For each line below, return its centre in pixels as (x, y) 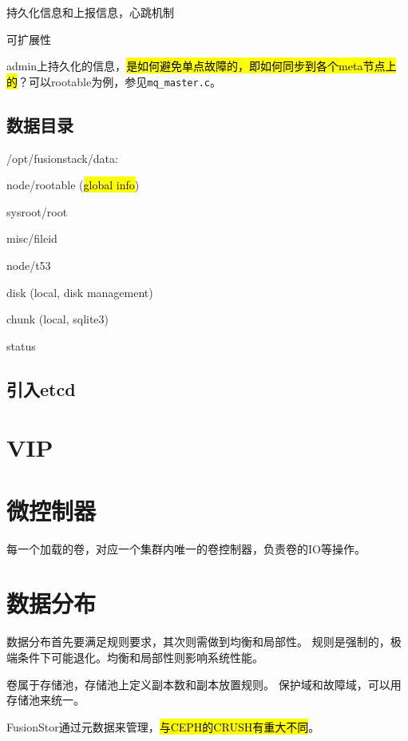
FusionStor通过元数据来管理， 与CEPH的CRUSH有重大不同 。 (163, 726)
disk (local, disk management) (80, 292)
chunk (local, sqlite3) (58, 319)
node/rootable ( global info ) (73, 185)
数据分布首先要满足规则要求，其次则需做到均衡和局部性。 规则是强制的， (198, 642)
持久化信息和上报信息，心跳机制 (90, 12)
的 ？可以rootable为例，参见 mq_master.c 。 (114, 81)
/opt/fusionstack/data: (62, 158)
